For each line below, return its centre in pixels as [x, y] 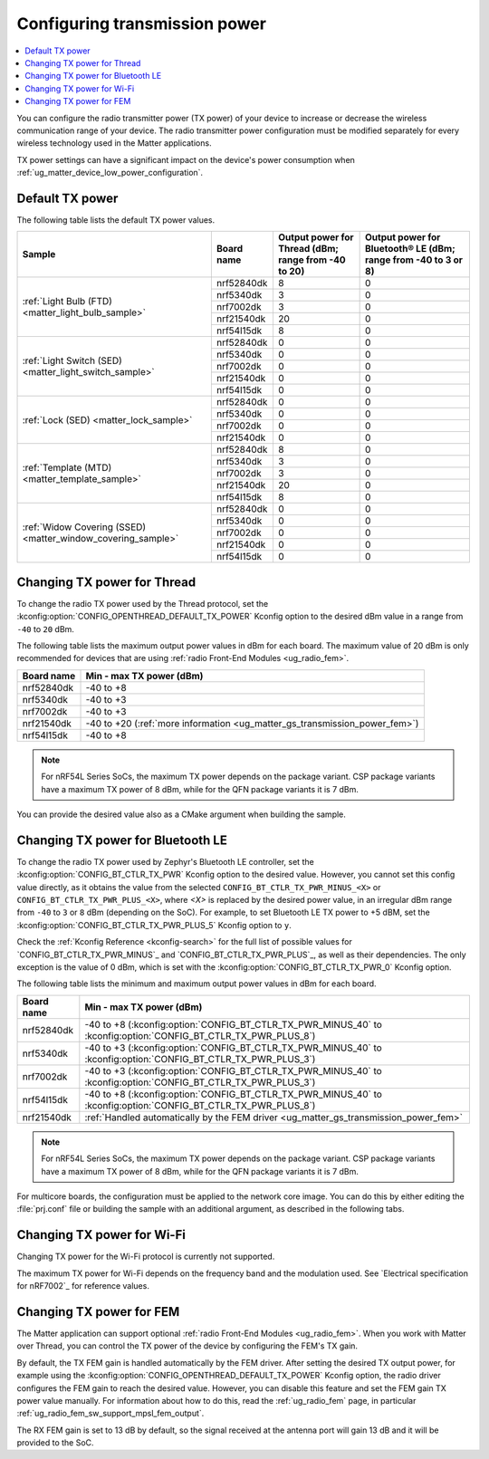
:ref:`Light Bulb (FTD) [67, 302]
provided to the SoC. [55, 1443]
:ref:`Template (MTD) [67, 468]
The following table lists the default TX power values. [116, 220]
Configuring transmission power [142, 24]
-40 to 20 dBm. [45, 629]
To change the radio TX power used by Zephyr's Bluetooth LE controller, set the [165, 861]
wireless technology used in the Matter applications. [114, 143]
